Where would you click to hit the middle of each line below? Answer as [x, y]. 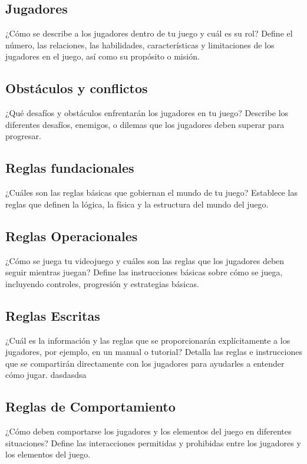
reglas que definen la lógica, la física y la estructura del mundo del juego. [137, 204]
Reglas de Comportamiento [90, 407]
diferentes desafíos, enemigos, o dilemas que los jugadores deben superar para [145, 124]
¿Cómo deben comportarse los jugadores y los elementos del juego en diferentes [148, 431]
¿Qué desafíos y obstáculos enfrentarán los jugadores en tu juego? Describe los [147, 113]
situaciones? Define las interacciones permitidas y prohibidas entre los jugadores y [153, 442]
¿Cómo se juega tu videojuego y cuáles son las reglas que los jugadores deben [145, 260]
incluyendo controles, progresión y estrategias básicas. [102, 283]
